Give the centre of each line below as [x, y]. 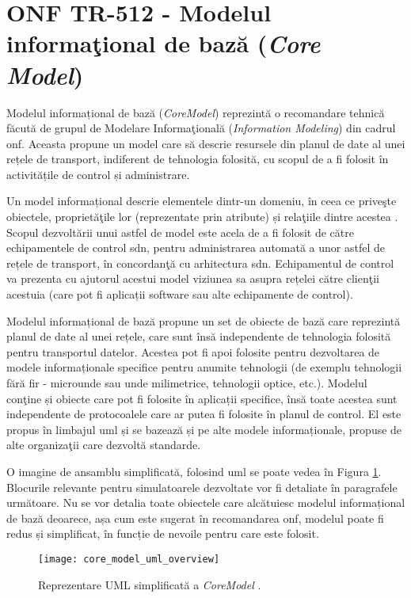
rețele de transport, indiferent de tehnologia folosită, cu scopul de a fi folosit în [198, 159]
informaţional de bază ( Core [164, 44]
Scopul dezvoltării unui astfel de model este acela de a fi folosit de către [180, 232]
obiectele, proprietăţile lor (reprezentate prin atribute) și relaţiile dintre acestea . [202, 217]
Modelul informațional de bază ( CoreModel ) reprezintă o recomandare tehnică [196, 112]
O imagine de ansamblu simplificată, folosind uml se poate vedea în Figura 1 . [194, 471]
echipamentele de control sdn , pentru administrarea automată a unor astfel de [196, 248]
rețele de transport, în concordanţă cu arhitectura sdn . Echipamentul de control [200, 263]
